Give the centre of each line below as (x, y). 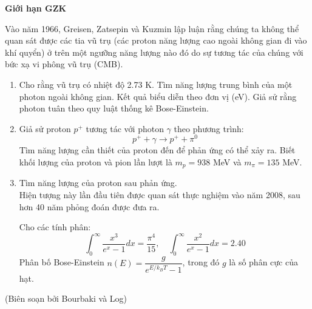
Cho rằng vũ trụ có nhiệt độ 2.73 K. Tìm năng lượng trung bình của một (156, 84)
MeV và (227, 162)
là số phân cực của (263, 262)
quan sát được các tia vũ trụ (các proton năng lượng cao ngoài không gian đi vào (156, 40)
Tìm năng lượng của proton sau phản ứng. (98, 183)
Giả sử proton (45, 128)
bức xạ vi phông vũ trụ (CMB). (64, 64)
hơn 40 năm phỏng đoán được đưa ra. (89, 206)
